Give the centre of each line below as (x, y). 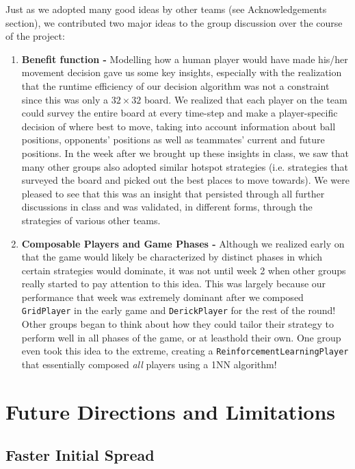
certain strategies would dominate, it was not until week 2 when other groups (184, 270)
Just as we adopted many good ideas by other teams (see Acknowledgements (166, 9)
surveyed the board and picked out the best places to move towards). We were (185, 180)
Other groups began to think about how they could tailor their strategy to (177, 324)
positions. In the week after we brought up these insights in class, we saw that (185, 153)
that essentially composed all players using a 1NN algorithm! (149, 364)
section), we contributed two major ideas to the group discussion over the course (174, 22)
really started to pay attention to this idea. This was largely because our (174, 284)
